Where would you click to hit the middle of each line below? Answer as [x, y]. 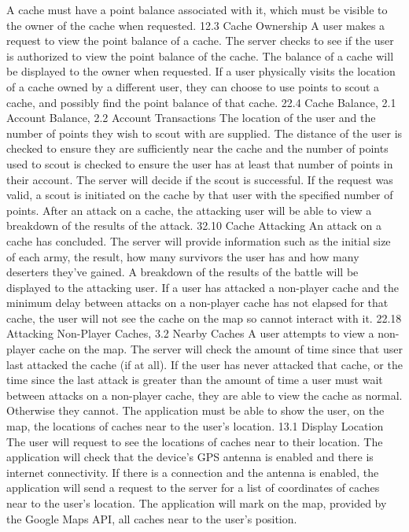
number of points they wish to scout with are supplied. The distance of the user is [204, 133]
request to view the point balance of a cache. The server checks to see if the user [200, 41]
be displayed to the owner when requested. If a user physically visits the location [201, 71]
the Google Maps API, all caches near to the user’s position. [152, 518]
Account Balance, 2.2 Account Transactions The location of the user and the [191, 118]
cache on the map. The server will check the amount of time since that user [221, 349]
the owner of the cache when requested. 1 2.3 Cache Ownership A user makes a [196, 25]
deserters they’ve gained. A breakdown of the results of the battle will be [182, 272]
